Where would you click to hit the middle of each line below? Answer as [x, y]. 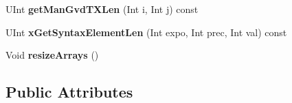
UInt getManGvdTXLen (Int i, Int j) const [102, 9]
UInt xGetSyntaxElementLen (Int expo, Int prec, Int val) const [146, 32]
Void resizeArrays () [52, 55]
